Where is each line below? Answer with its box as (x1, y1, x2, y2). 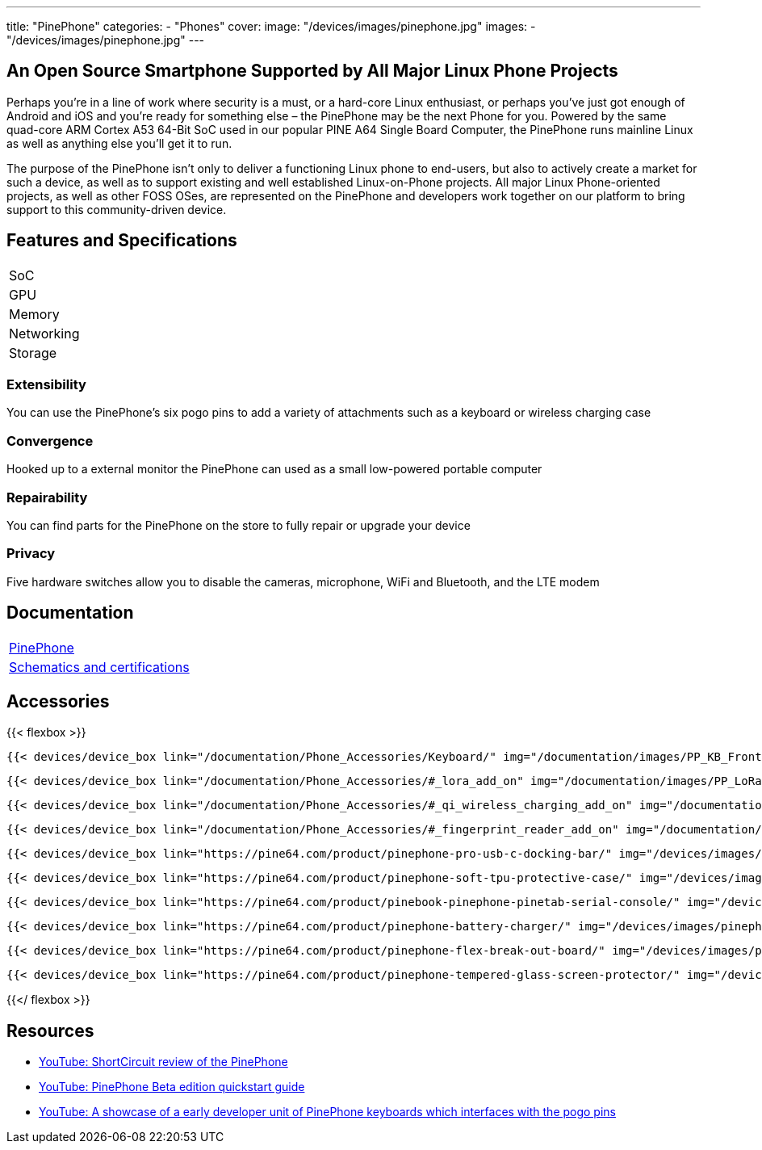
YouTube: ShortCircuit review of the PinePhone (39, 1055, 288, 1069)
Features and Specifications (6, 230, 237, 251)
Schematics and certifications (9, 658, 190, 675)
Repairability (6, 489, 88, 506)
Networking (9, 325, 80, 342)
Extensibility (6, 376, 86, 393)
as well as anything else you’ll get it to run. (6, 136, 232, 150)
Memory (9, 305, 60, 322)
